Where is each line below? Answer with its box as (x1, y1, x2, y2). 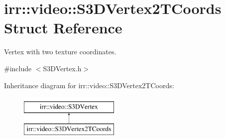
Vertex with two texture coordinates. (4, 46, 116, 57)
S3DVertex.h (43, 63, 82, 73)
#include (4, 63, 32, 73)
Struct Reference (4, 17, 122, 38)
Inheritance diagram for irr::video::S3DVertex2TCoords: (4, 80, 174, 90)
